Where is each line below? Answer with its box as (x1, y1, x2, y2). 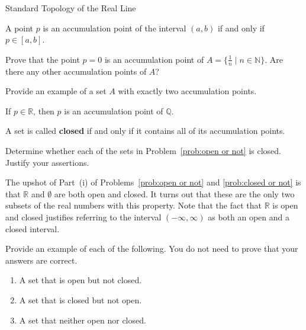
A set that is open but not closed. (19, 274, 142, 286)
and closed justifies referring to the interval (5, 210, 162, 223)
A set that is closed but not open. (19, 293, 142, 306)
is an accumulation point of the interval (43, 21, 186, 34)
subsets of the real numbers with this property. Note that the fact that (5, 199, 262, 212)
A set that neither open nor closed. (19, 313, 146, 326)
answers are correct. (5, 254, 78, 266)
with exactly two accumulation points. (118, 85, 257, 97)
